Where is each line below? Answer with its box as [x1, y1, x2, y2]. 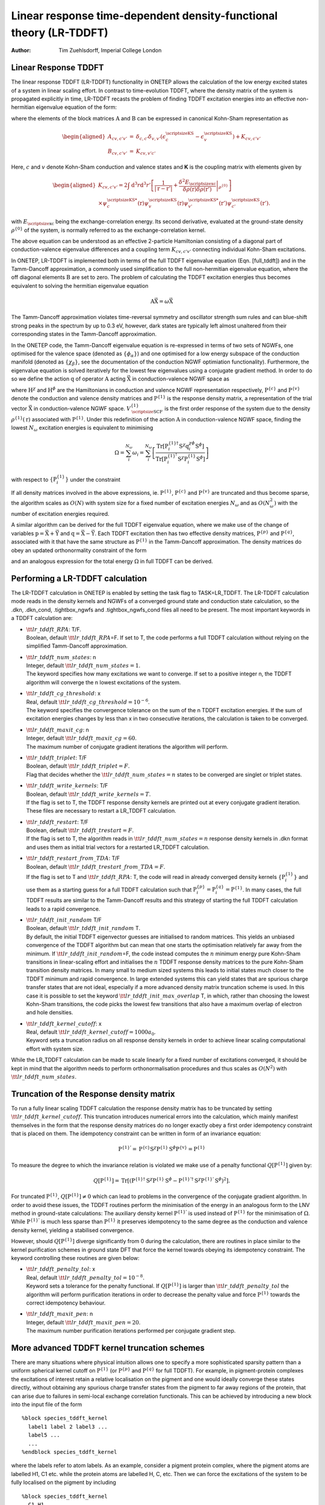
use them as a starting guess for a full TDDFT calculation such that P [26, 886, 197, 893]
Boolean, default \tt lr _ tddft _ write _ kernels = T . [26, 790, 151, 798]
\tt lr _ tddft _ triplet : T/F [26, 754, 87, 761]
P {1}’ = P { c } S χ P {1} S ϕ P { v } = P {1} [118, 1144, 206, 1153]
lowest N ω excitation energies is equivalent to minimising [11, 424, 153, 433]
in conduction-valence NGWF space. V [33, 405, 131, 412]
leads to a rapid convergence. [26, 905, 101, 912]
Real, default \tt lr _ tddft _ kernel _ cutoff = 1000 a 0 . [26, 1028, 156, 1037]
